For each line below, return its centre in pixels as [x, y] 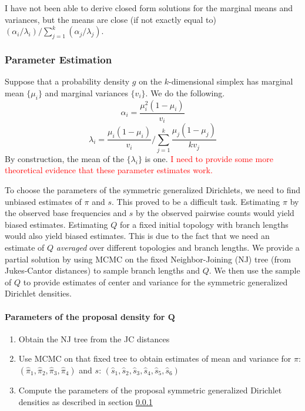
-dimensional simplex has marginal [231, 81]
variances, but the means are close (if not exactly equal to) [110, 19]
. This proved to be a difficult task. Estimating [196, 201]
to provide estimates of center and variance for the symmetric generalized [155, 282]
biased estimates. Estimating [56, 224]
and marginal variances [86, 92]
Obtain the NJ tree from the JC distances [94, 338]
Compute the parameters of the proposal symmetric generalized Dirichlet [150, 390]
